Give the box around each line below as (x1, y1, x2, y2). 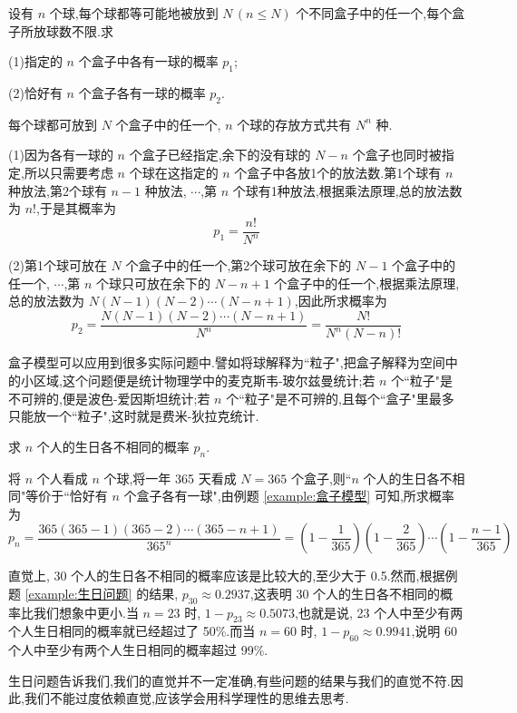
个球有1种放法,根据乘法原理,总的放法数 (232, 181, 463, 200)
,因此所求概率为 (294, 291, 387, 310)
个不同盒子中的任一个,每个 (296, 4, 453, 22)
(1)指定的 (8, 52, 63, 71)
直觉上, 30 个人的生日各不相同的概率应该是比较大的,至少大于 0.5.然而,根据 (8, 566, 445, 585)
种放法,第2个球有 (8, 181, 107, 200)
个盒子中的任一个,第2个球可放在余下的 (125, 256, 352, 275)
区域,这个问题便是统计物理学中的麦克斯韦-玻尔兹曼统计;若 (33, 370, 376, 389)
